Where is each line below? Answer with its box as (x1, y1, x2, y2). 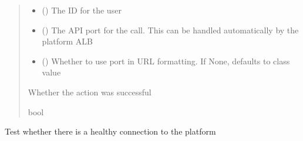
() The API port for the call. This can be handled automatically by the (42, 23, 299, 36)
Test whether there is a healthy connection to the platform (5, 125, 216, 137)
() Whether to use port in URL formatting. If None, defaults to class (42, 54, 290, 67)
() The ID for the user (42, 4, 122, 16)
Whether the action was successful (28, 85, 151, 98)
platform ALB (42, 35, 93, 47)
